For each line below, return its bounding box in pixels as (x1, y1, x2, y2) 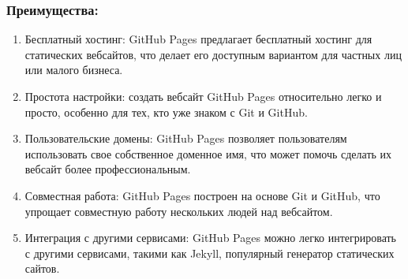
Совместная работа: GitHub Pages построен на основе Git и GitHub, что (24, 187, 380, 203)
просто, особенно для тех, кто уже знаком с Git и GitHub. (24, 103, 308, 120)
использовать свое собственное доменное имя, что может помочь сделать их (24, 145, 392, 162)
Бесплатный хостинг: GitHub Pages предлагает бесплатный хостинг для (24, 31, 372, 47)
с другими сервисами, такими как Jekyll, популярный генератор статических (24, 244, 395, 261)
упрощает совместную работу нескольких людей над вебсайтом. (24, 203, 333, 219)
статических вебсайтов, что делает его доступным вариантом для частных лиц (24, 46, 402, 62)
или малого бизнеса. (24, 61, 123, 78)
